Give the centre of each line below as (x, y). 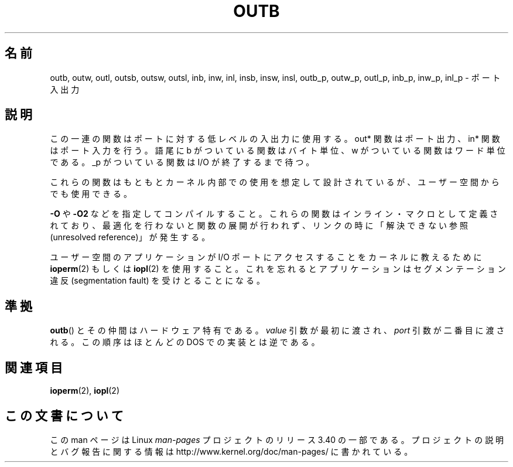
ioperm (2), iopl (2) (85, 391)
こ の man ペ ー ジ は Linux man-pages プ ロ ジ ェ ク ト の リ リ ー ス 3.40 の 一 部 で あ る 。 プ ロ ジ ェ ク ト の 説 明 (277, 439)
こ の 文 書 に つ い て (64, 415)
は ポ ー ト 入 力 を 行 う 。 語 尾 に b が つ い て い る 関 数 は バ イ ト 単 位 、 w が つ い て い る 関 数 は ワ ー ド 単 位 (278, 151)
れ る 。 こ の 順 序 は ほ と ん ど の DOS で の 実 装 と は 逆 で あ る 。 (185, 342)
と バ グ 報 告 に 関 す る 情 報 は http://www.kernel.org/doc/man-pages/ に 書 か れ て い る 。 (231, 451)
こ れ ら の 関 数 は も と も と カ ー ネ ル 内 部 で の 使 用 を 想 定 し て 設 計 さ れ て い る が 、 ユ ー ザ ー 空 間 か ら (275, 182)
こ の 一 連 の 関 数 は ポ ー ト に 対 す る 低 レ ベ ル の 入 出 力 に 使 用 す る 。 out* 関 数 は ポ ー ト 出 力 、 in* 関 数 (275, 139)
